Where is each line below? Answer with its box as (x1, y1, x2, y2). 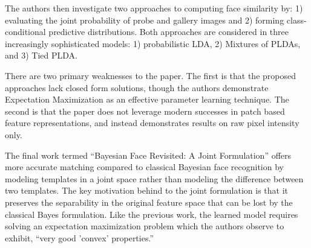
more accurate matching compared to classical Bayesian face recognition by (5, 161, 284, 173)
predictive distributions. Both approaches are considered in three (48, 25, 289, 38)
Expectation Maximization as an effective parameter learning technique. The (5, 93, 289, 106)
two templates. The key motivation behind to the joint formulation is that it (5, 184, 289, 197)
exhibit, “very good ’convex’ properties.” (5, 231, 154, 244)
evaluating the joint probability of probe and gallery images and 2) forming (5, 13, 284, 26)
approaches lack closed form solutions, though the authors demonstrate (5, 81, 269, 94)
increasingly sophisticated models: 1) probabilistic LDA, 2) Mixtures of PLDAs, (5, 37, 301, 49)
